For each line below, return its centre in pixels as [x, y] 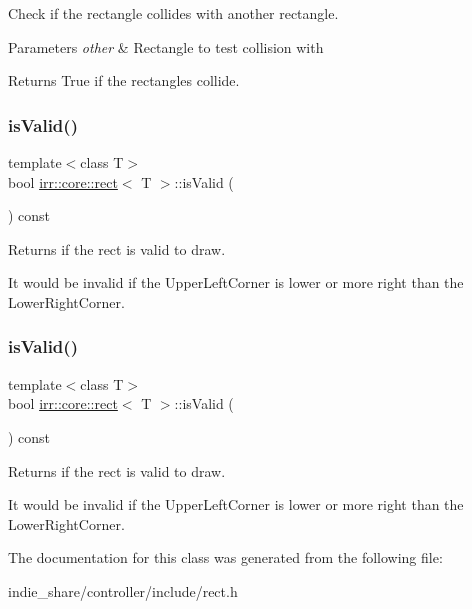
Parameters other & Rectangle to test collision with [166, 46]
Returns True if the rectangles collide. [124, 80]
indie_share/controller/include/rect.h [123, 590]
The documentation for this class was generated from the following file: [225, 557]
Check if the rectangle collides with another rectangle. [173, 13]
